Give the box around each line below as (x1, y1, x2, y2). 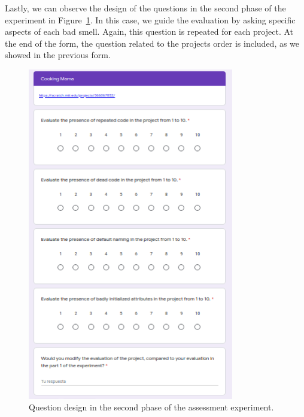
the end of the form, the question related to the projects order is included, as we (5, 37, 300, 49)
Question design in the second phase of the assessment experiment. (29, 401, 274, 413)
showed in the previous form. (5, 49, 111, 61)
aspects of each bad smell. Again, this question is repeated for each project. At (5, 25, 293, 38)
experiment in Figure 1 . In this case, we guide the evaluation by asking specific (5, 13, 296, 26)
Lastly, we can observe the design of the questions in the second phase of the (5, 2, 286, 14)
